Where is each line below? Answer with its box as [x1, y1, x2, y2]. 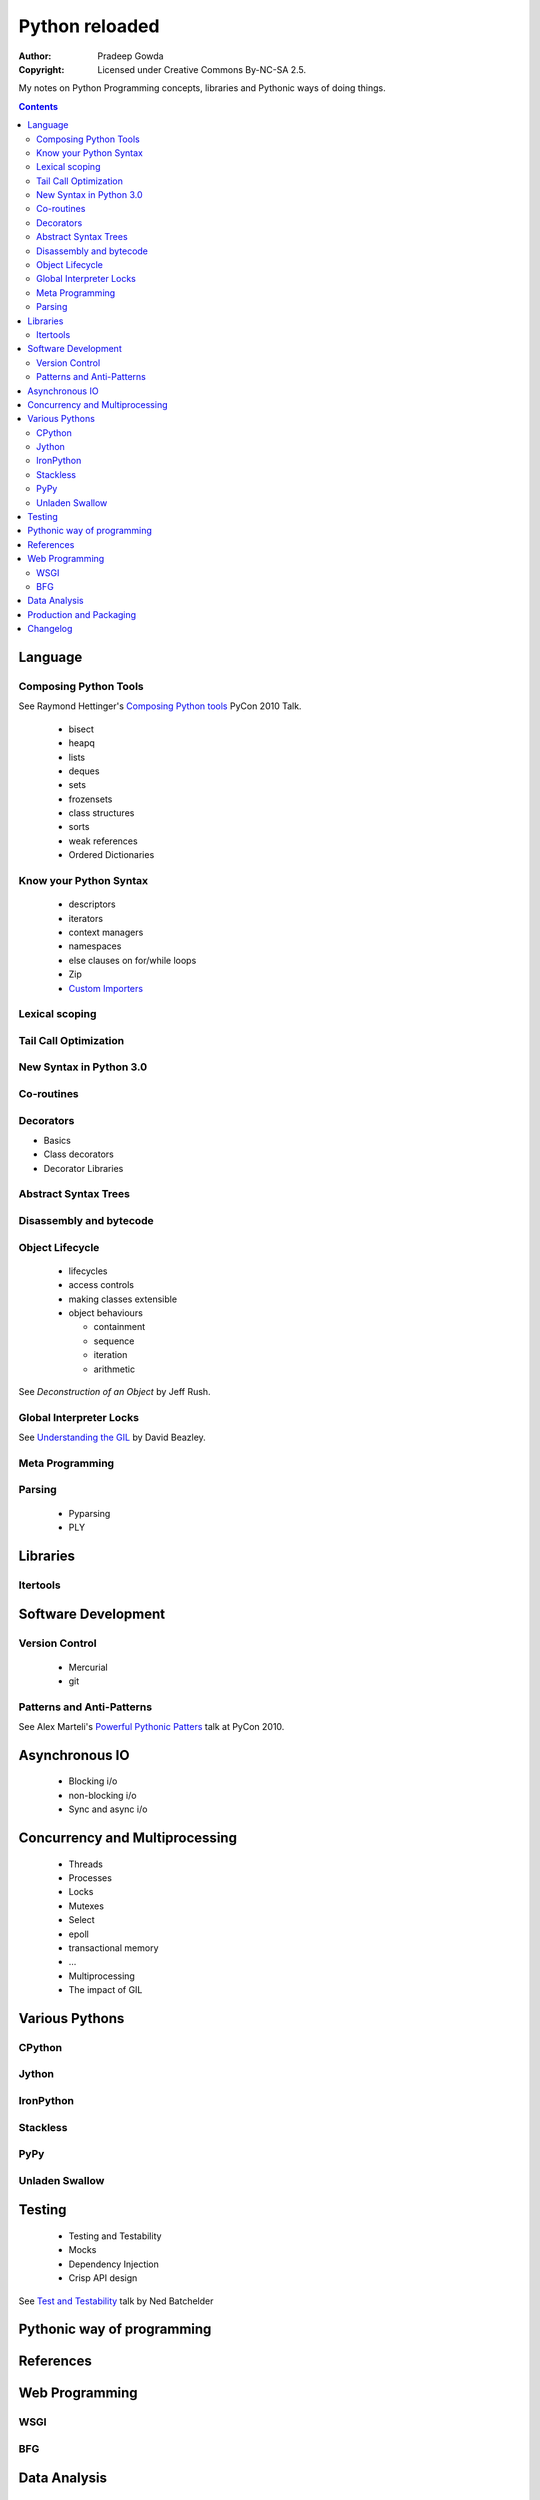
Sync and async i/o [68, 1803, 148, 1815]
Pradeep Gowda [97, 50, 164, 62]
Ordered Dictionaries [68, 849, 155, 861]
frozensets [68, 793, 113, 805]
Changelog [27, 623, 73, 635]
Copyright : [18, 63, 65, 75]
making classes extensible [68, 1293, 178, 1305]
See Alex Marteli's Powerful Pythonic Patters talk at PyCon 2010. [18, 1721, 285, 1733]
